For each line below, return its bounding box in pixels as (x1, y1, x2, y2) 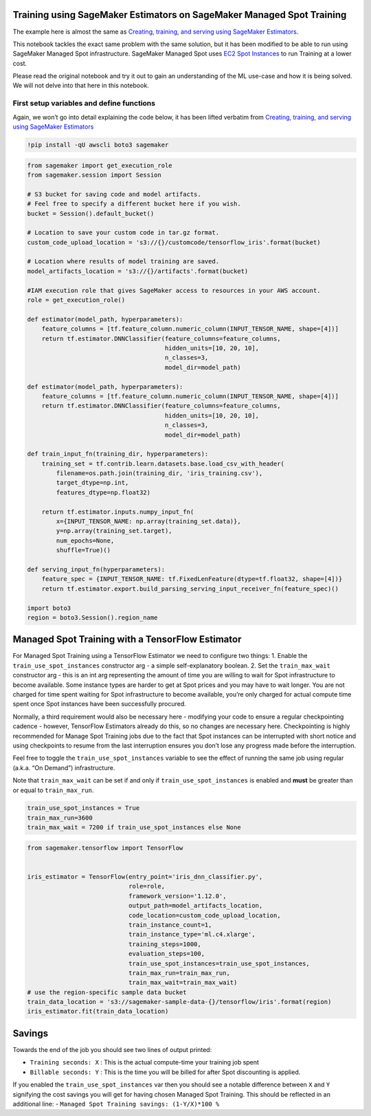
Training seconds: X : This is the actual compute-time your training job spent (30, 1058, 259, 1066)
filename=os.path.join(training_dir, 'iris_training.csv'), (56, 470, 263, 477)
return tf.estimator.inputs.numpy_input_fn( (41, 507, 194, 516)
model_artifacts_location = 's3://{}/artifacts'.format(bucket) (27, 267, 249, 275)
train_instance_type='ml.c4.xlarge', (128, 930, 256, 939)
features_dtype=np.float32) (56, 488, 151, 496)
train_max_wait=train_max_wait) (128, 978, 238, 987)
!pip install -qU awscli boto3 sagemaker (27, 141, 169, 149)
